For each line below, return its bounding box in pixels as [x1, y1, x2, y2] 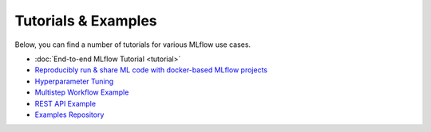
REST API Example [34, 99, 96, 108]
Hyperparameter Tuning [34, 76, 114, 86]
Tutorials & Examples [14, 12, 157, 29]
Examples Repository [34, 110, 105, 119]
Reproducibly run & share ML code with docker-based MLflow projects [34, 65, 267, 75]
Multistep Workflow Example [34, 87, 129, 97]
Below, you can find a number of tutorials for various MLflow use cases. [14, 40, 251, 49]
